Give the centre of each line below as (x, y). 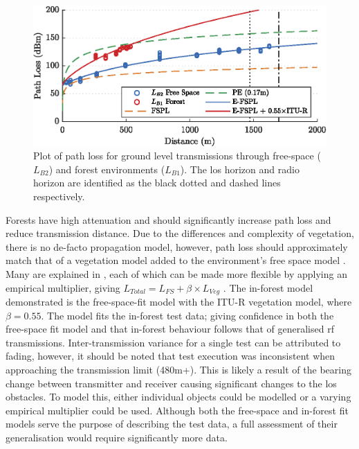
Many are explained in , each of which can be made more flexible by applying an (176, 273)
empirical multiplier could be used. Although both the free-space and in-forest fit (177, 410)
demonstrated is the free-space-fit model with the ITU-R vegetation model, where (179, 301)
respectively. (59, 196)
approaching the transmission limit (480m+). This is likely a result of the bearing (178, 369)
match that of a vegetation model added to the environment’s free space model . (176, 260)
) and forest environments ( (107, 169)
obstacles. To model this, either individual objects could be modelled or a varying (178, 397)
